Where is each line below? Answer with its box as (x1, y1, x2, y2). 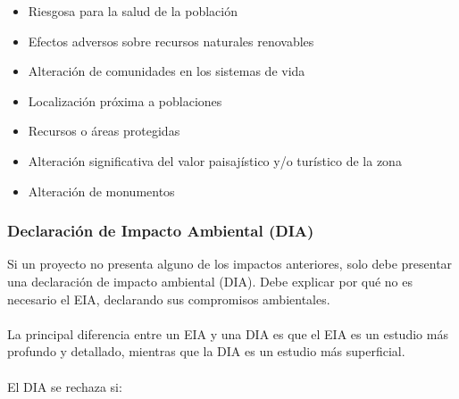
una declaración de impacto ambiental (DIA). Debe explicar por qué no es (7, 271, 413, 290)
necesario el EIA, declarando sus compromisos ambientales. (7, 289, 330, 308)
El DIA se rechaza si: (7, 377, 122, 395)
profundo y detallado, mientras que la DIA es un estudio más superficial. (7, 342, 405, 361)
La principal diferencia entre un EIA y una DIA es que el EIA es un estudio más (7, 324, 448, 343)
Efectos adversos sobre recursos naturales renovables (28, 31, 314, 50)
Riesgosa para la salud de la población (28, 2, 238, 20)
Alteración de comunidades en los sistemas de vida (28, 62, 305, 80)
